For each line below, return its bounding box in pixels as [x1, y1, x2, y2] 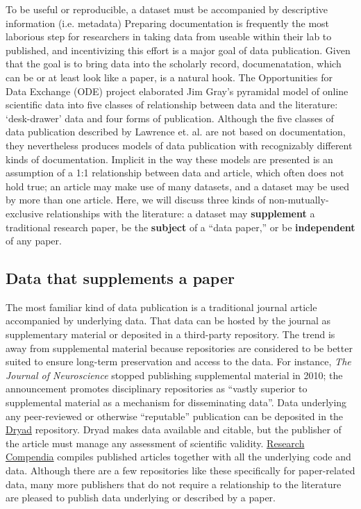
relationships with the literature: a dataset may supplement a [46, 206, 315, 220]
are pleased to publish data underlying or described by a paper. [6, 490, 276, 505]
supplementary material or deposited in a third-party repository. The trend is [6, 327, 335, 342]
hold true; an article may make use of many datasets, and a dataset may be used [6, 178, 350, 193]
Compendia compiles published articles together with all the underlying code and [6, 449, 351, 464]
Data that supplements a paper [6, 267, 235, 289]
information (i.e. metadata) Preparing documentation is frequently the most [6, 15, 330, 30]
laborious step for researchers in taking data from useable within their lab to [6, 29, 332, 44]
